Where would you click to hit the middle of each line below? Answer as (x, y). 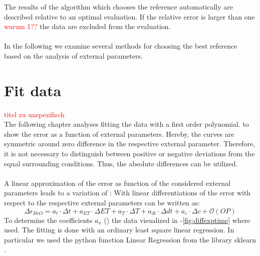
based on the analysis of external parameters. (73, 55)
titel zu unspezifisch (34, 114)
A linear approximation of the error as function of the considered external (117, 183)
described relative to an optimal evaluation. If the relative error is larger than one (129, 16)
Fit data (33, 90)
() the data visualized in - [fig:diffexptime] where (177, 220)
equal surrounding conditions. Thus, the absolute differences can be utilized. (121, 163)
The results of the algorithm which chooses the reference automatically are (119, 7)
